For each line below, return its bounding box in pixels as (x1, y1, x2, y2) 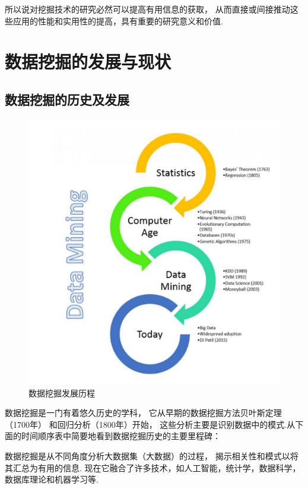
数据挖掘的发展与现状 (5, 49, 172, 74)
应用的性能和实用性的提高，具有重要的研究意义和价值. (12, 14, 223, 27)
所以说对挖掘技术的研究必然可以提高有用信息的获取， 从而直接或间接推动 (5, 3, 290, 15)
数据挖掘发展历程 (28, 386, 95, 399)
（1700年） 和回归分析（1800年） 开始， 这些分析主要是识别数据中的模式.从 (5, 418, 296, 430)
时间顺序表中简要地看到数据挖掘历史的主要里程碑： (21, 430, 221, 442)
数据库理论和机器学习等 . (5, 473, 99, 485)
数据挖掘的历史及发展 (5, 90, 129, 108)
